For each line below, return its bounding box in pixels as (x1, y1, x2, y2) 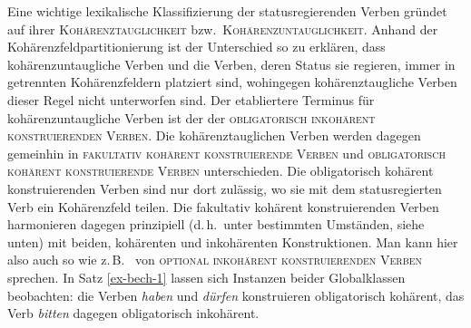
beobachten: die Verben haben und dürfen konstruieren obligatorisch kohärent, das (7, 285, 465, 304)
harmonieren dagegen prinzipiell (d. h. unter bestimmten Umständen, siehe (7, 215, 425, 234)
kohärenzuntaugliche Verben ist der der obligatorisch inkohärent (7, 108, 376, 127)
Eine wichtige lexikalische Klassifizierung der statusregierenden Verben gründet (7, 2, 447, 20)
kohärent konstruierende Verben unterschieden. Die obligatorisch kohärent (7, 161, 434, 180)
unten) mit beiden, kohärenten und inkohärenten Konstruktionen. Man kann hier (7, 232, 458, 251)
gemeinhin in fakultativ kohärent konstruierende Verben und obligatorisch (7, 143, 446, 162)
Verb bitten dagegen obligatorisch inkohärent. (7, 304, 260, 323)
